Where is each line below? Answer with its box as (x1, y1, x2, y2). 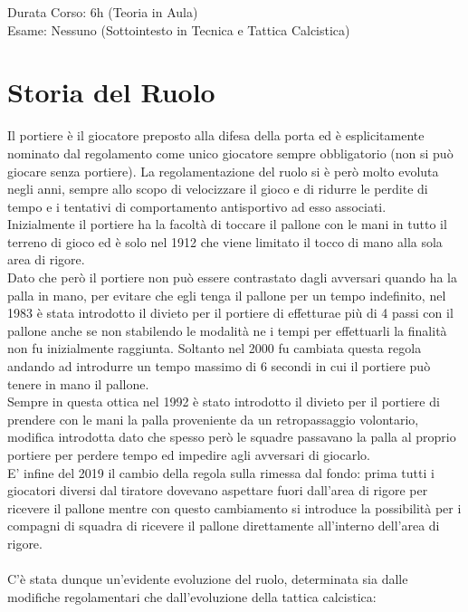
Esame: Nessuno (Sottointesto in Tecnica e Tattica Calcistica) (7, 20, 350, 39)
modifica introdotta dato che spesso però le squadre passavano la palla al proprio (7, 427, 456, 446)
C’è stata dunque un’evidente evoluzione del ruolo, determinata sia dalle (7, 569, 408, 588)
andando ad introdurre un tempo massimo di (7, 357, 257, 376)
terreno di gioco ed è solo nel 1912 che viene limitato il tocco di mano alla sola (7, 232, 443, 251)
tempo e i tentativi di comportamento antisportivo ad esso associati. (7, 196, 387, 215)
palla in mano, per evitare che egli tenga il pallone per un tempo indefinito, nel (7, 285, 446, 304)
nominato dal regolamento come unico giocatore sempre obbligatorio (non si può (7, 143, 454, 162)
